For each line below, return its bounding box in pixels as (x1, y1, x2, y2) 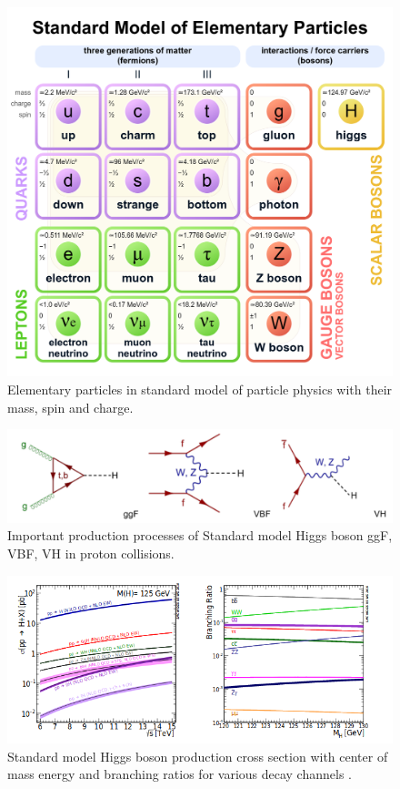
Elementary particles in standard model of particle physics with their (7, 379, 393, 398)
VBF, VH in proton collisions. (7, 544, 175, 563)
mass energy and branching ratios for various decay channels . (7, 764, 352, 784)
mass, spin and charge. (7, 397, 134, 416)
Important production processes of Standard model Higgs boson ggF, (7, 526, 393, 545)
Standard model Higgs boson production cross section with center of (7, 746, 388, 765)
